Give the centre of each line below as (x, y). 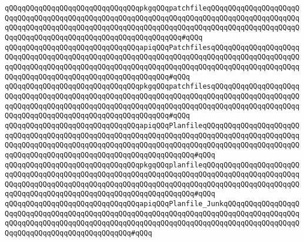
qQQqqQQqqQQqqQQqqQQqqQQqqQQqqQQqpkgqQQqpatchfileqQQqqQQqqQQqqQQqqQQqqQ (152, 8)
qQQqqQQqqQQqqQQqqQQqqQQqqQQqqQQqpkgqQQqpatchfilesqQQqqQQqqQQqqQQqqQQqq (152, 87)
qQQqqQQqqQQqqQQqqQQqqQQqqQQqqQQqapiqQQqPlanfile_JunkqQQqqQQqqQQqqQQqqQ (152, 204)
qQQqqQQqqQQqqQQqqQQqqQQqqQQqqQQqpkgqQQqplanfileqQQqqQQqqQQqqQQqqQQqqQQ (152, 165)
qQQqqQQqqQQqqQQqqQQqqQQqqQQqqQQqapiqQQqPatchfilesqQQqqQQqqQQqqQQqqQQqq (152, 47)
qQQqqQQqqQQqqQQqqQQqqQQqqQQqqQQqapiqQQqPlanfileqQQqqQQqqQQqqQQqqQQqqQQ (152, 125)
